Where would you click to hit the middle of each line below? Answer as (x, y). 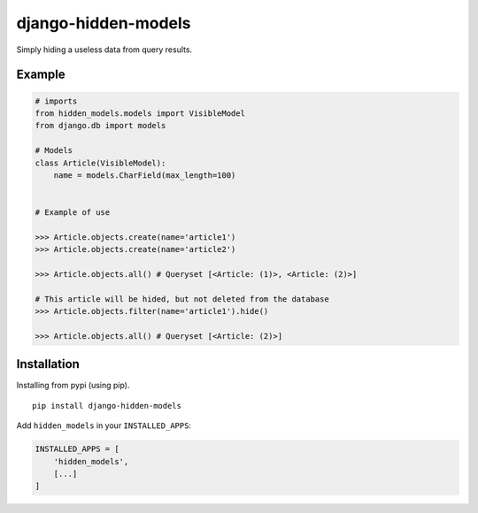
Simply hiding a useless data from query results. (104, 50)
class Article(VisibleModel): (100, 163)
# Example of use (73, 213)
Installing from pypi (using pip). (73, 386)
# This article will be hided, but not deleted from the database (182, 299)
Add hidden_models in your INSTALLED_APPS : (104, 425)
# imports (56, 101)
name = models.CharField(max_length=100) (145, 175)
